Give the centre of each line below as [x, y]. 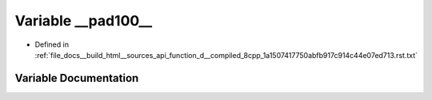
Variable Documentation [77, 78]
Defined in [52, 44]
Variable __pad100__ [84, 21]
